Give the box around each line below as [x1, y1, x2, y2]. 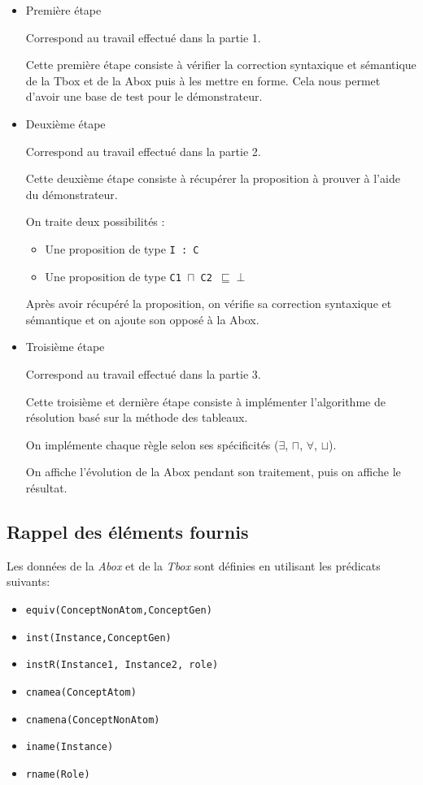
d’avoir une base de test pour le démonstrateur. [25, 88, 263, 105]
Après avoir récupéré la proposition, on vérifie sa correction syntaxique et [25, 295, 392, 312]
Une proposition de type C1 [45, 267, 181, 284]
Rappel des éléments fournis [7, 518, 249, 544]
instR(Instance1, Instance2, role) [25, 659, 219, 671]
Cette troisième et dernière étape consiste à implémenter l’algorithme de [25, 392, 386, 410]
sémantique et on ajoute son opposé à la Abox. [25, 310, 259, 327]
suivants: [7, 573, 50, 590]
